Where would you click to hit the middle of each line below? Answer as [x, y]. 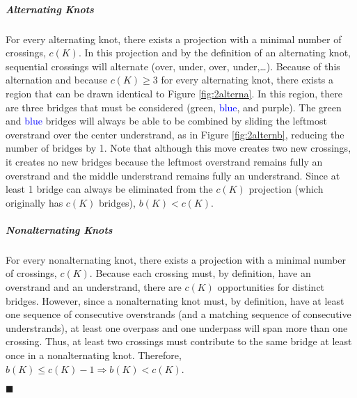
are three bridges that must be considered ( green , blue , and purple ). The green [174, 107]
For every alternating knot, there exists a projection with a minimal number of [174, 39]
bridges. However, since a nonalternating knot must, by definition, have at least [175, 300]
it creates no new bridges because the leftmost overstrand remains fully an [164, 161]
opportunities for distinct [271, 287]
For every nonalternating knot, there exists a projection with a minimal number [176, 259]
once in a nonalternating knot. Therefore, [94, 355]
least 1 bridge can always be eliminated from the [109, 189]
